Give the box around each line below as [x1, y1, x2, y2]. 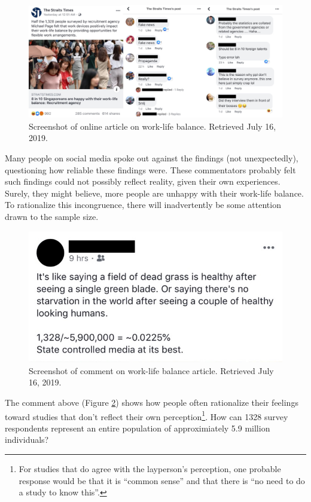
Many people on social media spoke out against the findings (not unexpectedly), [5, 152, 298, 164]
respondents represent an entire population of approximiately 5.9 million [5, 421, 270, 434]
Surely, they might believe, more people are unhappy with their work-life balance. [5, 186, 304, 199]
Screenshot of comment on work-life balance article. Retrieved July [29, 364, 274, 376]
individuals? [5, 433, 49, 446]
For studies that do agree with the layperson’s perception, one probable [19, 463, 281, 475]
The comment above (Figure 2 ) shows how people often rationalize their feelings [5, 396, 298, 408]
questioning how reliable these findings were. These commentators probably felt [5, 163, 296, 176]
